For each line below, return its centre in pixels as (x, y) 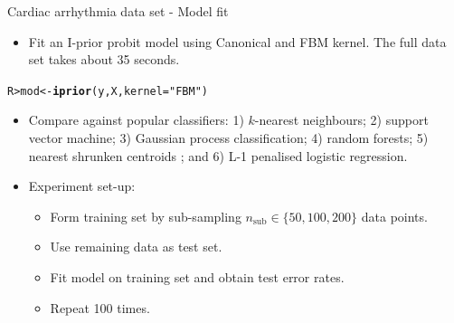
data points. (394, 216)
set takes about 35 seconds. (104, 59)
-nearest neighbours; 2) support (341, 120)
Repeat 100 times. (100, 307)
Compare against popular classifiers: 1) (136, 120)
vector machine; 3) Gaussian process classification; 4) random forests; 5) (228, 138)
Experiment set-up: (82, 186)
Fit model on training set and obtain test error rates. (197, 277)
